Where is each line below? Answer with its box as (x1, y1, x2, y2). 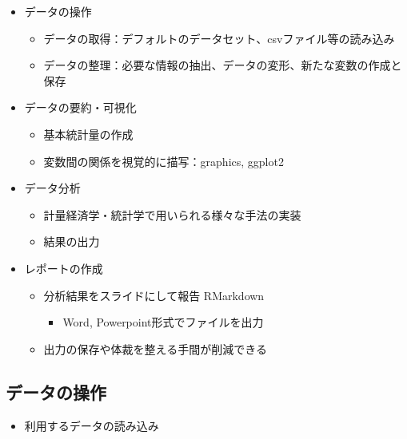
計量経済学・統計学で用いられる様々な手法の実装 (43, 206, 301, 223)
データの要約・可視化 (24, 99, 137, 116)
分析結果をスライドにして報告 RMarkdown (43, 287, 265, 303)
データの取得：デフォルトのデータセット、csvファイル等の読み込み (43, 30, 395, 46)
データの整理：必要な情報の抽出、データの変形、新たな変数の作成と (43, 57, 402, 73)
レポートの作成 (24, 259, 103, 276)
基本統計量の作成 (43, 125, 134, 142)
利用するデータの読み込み (24, 417, 159, 433)
